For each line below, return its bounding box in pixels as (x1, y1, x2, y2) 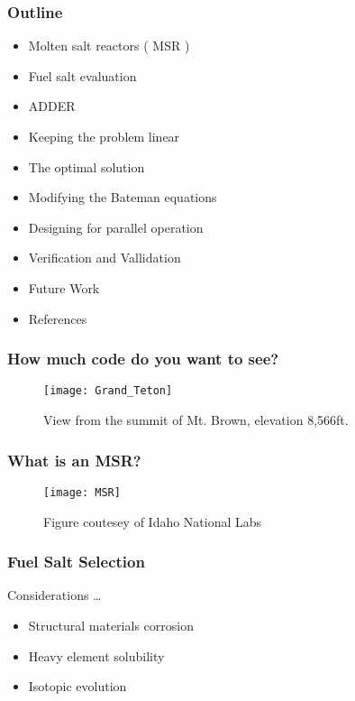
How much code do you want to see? (7, 347, 279, 370)
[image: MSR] (43, 485, 121, 499)
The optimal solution (28, 157, 145, 176)
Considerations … (7, 586, 102, 604)
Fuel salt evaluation (28, 66, 137, 85)
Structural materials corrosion (28, 615, 194, 634)
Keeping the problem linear (28, 127, 180, 145)
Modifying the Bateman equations (28, 188, 217, 207)
